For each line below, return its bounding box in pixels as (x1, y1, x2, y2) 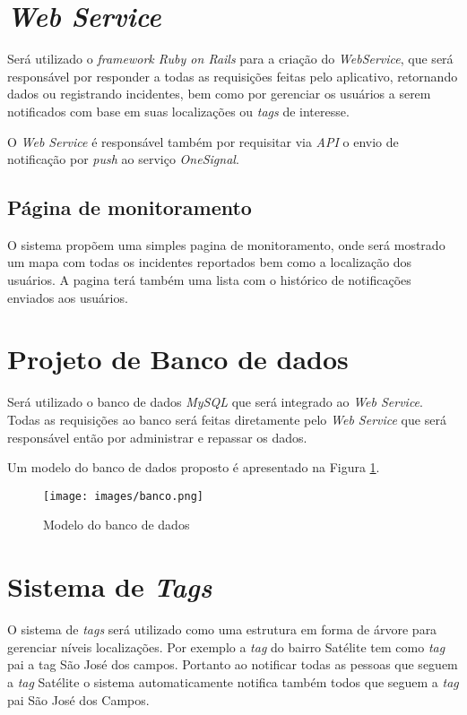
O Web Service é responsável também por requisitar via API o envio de (7, 132, 399, 151)
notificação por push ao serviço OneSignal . (7, 150, 239, 168)
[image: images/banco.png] (43, 489, 203, 503)
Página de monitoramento (7, 194, 252, 221)
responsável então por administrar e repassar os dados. (7, 427, 307, 446)
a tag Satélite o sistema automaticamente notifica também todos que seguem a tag (7, 672, 459, 691)
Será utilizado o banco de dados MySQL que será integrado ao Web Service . (7, 392, 423, 411)
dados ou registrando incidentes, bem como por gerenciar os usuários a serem (7, 84, 431, 103)
